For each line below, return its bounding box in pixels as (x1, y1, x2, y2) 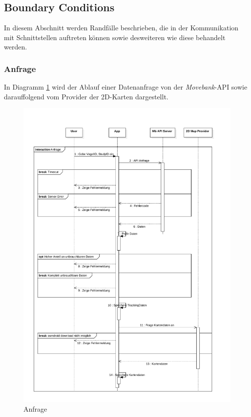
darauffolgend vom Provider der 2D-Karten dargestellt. (4, 91, 168, 101)
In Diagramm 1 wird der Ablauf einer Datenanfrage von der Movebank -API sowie (4, 82, 248, 92)
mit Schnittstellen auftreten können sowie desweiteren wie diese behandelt (4, 32, 226, 42)
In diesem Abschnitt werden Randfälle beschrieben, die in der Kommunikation (4, 23, 239, 33)
